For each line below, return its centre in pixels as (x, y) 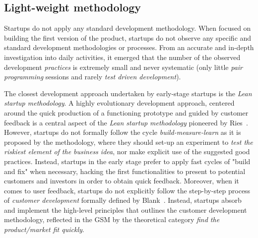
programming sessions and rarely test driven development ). (93, 77)
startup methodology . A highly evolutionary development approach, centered (119, 103)
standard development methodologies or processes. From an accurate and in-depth (129, 47)
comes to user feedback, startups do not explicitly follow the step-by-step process (127, 190)
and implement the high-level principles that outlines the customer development (126, 209)
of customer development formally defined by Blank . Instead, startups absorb (123, 200)
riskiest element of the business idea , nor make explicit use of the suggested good (127, 151)
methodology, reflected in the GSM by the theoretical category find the (112, 219)
